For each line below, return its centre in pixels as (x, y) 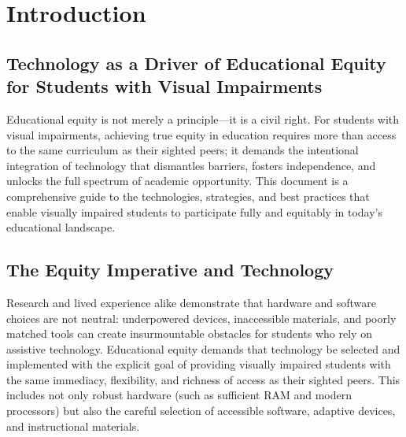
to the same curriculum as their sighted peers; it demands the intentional (183, 150)
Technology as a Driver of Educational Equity (196, 63)
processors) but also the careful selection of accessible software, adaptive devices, (201, 411)
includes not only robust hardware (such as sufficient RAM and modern (179, 395)
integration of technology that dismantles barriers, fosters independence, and (191, 165)
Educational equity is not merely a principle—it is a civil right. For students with (203, 119)
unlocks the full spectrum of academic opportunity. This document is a (177, 181)
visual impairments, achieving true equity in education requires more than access (201, 134)
